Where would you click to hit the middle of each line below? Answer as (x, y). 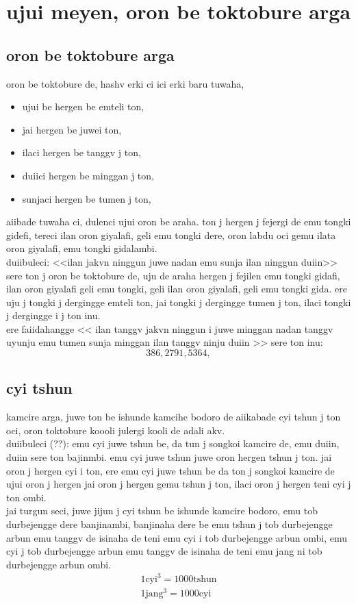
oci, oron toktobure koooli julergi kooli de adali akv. (116, 430)
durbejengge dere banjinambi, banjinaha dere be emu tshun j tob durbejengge (169, 524)
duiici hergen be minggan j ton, (88, 175)
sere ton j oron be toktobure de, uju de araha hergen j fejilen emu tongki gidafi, (173, 275)
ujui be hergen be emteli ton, (83, 106)
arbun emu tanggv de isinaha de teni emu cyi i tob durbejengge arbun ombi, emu (177, 537)
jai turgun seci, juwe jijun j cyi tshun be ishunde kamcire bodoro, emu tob (162, 511)
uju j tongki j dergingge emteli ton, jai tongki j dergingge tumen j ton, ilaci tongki (179, 302)
